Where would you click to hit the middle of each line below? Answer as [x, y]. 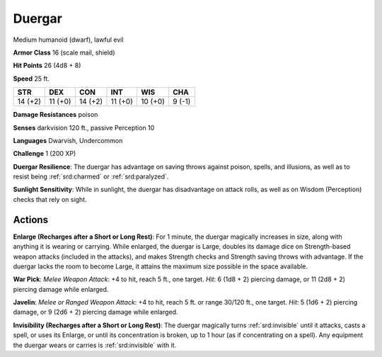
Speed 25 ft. [31, 79]
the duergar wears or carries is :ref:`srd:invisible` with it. [95, 345]
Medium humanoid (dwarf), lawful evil [68, 40]
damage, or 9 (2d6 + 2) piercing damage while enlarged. [95, 312]
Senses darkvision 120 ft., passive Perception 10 [84, 127]
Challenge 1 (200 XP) [45, 154]
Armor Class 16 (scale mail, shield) [64, 52]
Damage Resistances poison [56, 115]
